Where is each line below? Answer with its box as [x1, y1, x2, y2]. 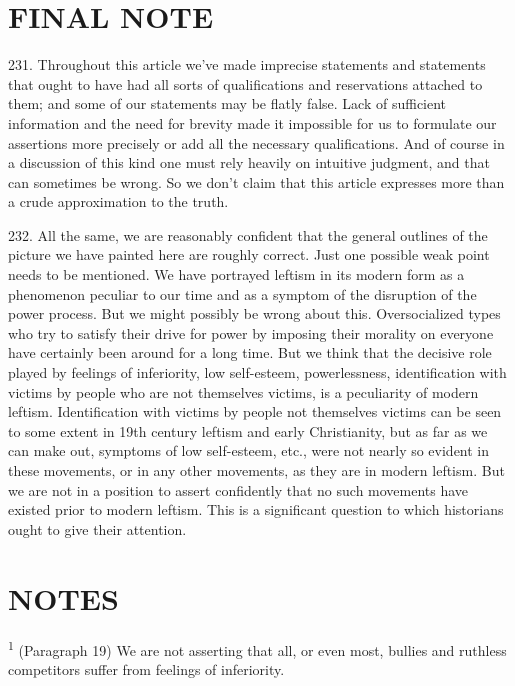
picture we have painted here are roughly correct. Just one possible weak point [8, 244, 490, 265]
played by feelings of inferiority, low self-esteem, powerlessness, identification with [8, 362, 507, 383]
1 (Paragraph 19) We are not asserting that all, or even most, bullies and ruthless [8, 636, 507, 660]
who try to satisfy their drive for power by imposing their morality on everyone [8, 322, 494, 343]
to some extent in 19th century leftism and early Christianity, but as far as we [8, 420, 488, 441]
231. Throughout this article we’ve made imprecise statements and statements [8, 54, 486, 75]
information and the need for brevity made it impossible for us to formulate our [8, 112, 497, 133]
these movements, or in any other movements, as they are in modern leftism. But [8, 460, 505, 480]
